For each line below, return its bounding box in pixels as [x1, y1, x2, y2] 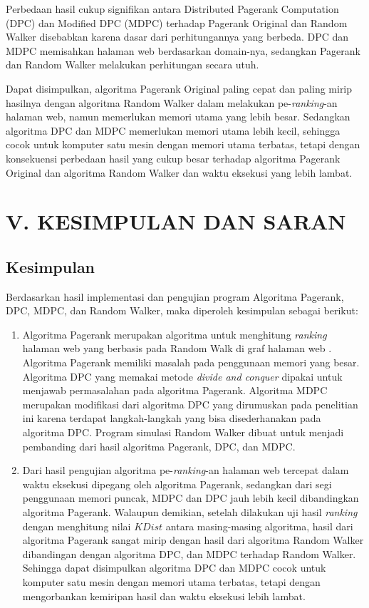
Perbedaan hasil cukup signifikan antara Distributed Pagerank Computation [6, 1, 339, 16]
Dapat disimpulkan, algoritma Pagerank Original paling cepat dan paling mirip [6, 81, 353, 96]
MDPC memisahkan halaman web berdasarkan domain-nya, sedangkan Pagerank [6, 43, 360, 58]
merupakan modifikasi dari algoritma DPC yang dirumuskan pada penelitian [22, 396, 358, 411]
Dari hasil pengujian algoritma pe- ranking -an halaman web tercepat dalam [22, 463, 349, 478]
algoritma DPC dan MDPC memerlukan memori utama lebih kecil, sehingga [6, 123, 341, 138]
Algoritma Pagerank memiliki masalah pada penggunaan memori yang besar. [22, 355, 360, 370]
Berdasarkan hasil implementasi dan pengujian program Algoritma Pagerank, [6, 289, 344, 304]
